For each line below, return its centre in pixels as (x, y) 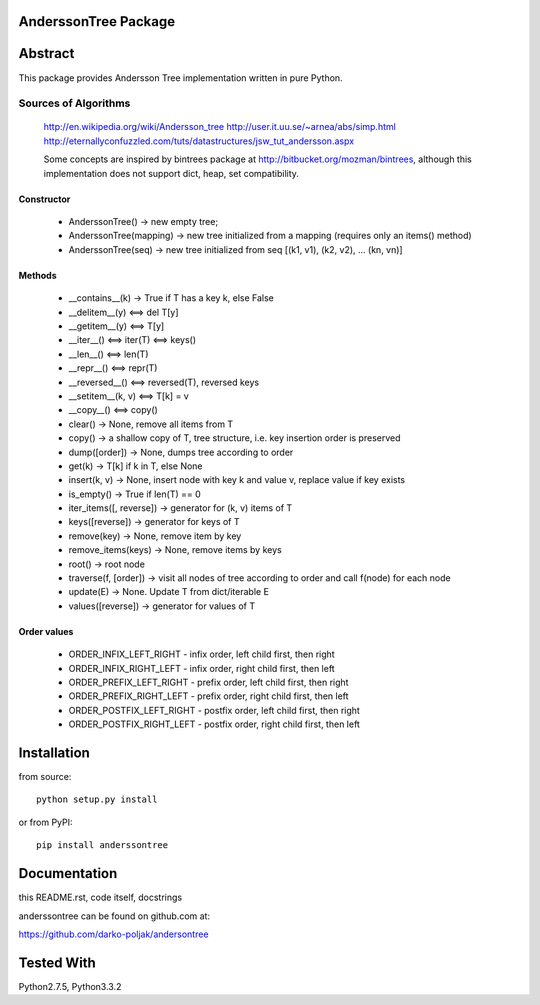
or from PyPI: (46, 822)
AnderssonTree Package (96, 21)
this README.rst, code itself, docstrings (100, 897)
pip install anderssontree (102, 845)
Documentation (68, 873)
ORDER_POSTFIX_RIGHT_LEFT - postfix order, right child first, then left (214, 724)
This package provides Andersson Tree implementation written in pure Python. (181, 77)
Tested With (57, 962)
